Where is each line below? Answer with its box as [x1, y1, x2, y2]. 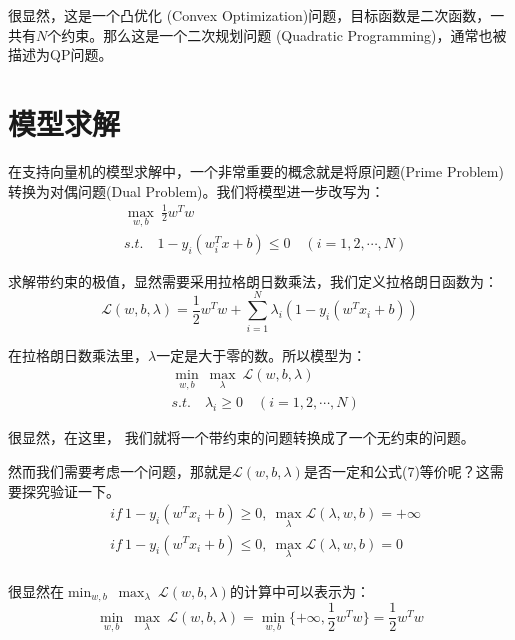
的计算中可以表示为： [229, 580, 370, 601]
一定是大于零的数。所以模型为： [156, 344, 367, 365]
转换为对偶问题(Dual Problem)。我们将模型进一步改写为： [8, 180, 385, 201]
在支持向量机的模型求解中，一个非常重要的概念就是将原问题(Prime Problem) [8, 160, 504, 181]
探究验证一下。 [21, 480, 120, 501]
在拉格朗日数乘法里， [8, 344, 148, 365]
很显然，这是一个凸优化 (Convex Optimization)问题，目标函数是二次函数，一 [8, 5, 505, 25]
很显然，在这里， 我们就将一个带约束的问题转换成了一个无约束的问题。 [8, 427, 475, 448]
